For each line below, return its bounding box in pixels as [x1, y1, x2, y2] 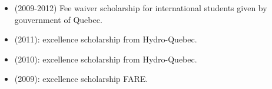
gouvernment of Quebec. [14, 13, 102, 25]
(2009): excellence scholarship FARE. [14, 72, 148, 85]
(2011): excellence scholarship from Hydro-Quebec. [14, 33, 197, 45]
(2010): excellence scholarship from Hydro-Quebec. [14, 52, 197, 65]
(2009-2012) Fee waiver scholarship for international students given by [14, 2, 267, 14]
